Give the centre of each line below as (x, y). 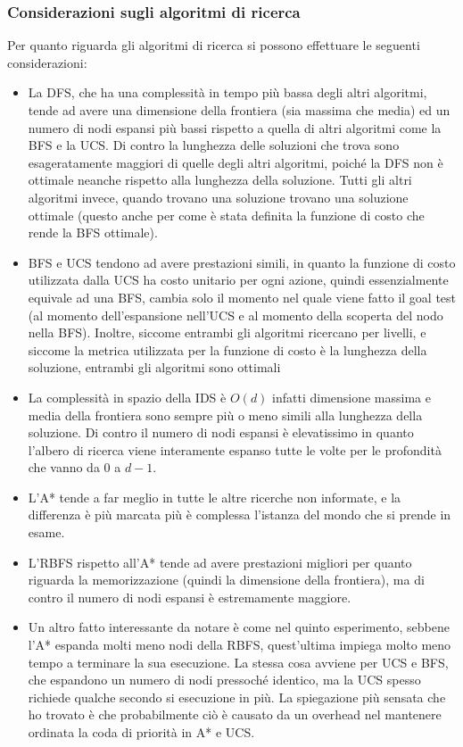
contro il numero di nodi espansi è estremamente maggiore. (190, 597)
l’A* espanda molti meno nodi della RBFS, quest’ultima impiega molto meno (240, 645)
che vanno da (64, 467)
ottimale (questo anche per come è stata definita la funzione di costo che (226, 215)
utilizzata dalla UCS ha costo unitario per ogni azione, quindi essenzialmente (238, 280)
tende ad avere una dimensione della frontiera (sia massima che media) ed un (239, 110)
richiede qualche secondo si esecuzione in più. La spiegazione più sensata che (237, 697)
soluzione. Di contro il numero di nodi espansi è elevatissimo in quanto (221, 432)
